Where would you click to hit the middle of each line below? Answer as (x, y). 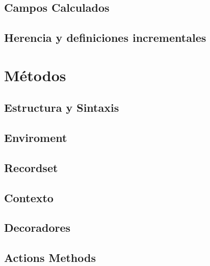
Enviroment (36, 138)
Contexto (29, 197)
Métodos (35, 75)
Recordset (31, 167)
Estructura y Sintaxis (62, 107)
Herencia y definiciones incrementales (105, 38)
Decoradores (37, 227)
